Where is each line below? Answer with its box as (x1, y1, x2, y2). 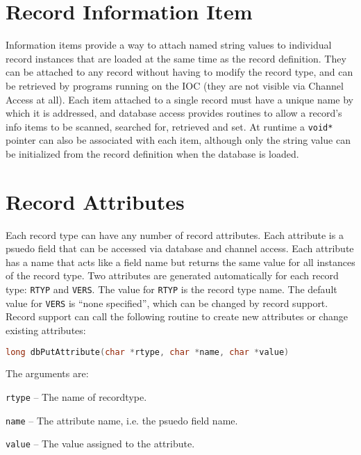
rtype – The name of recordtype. (6, 390, 147, 404)
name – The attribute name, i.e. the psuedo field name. (6, 413, 238, 427)
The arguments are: (6, 366, 89, 381)
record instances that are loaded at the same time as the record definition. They (6, 51, 346, 65)
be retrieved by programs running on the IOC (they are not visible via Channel (6, 78, 344, 92)
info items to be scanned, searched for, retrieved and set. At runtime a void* (6, 119, 333, 133)
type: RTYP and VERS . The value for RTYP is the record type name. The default (6, 282, 337, 297)
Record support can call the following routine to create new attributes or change (6, 309, 348, 324)
